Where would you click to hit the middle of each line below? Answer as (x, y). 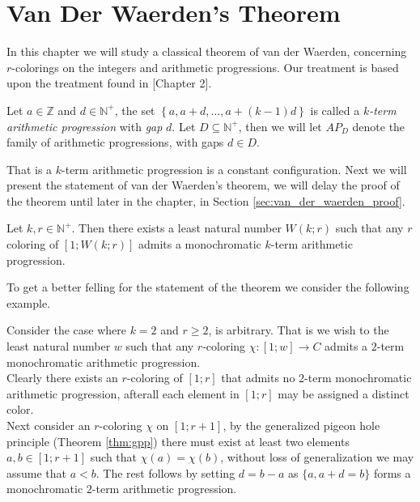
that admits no (258, 378)
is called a (335, 110)
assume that (37, 472)
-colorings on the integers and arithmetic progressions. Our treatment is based (205, 67)
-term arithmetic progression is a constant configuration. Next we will (234, 169)
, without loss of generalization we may (317, 457)
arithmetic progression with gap (85, 126)
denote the (379, 126)
